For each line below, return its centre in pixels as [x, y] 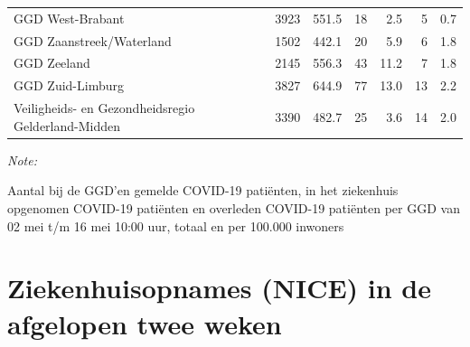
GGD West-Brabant [69, 18]
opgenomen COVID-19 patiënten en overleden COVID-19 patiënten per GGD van [234, 208]
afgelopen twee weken [145, 323]
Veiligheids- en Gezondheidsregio [104, 108]
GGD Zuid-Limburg [69, 85]
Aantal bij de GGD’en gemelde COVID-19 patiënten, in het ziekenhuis [203, 190]
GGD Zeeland [52, 63]
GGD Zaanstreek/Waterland [93, 40]
